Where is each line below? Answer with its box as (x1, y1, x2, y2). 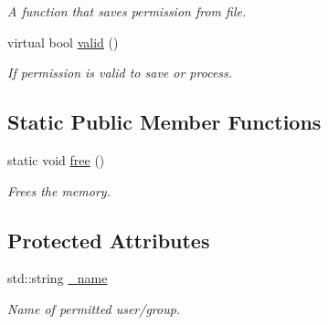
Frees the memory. (7, 181, 111, 200)
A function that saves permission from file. (7, 2, 247, 20)
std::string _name (7, 268, 108, 288)
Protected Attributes (7, 225, 210, 254)
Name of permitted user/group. (7, 299, 181, 318)
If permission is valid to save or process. (7, 63, 233, 82)
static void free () (7, 150, 105, 169)
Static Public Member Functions (7, 108, 322, 136)
